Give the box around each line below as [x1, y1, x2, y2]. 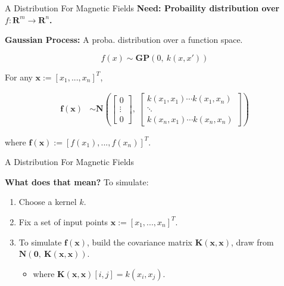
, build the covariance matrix [86, 235, 193, 248]
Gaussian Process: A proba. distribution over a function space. [5, 33, 243, 46]
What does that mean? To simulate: [5, 175, 149, 188]
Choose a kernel [18, 195, 77, 208]
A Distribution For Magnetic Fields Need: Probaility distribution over [5, 2, 280, 14]
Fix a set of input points [18, 215, 108, 228]
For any [5, 70, 33, 83]
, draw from [231, 235, 274, 248]
